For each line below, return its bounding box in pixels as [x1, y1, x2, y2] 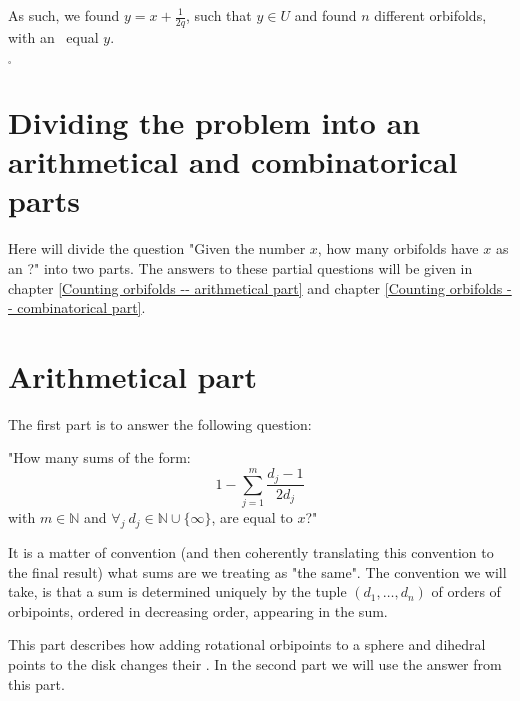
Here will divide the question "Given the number [8, 238, 306, 259]
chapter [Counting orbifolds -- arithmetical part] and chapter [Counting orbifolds [8, 277, 503, 298]
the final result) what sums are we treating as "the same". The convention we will [8, 561, 507, 582]
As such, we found [8, 5, 120, 25]
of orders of [431, 581, 501, 602]
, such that [186, 5, 252, 25]
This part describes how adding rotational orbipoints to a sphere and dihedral [8, 634, 486, 655]
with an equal [8, 26, 99, 47]
